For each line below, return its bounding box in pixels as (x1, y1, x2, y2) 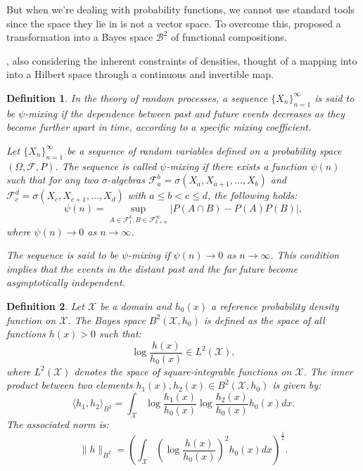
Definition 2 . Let (6, 298, 84, 313)
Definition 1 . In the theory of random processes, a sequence (6, 90, 268, 105)
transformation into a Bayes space (6, 30, 153, 44)
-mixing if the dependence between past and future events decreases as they (25, 105, 345, 120)
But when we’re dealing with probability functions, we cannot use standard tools (6, 2, 355, 16)
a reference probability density (211, 298, 339, 313)
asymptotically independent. (6, 275, 125, 290)
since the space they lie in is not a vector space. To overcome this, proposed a (6, 15, 341, 30)
